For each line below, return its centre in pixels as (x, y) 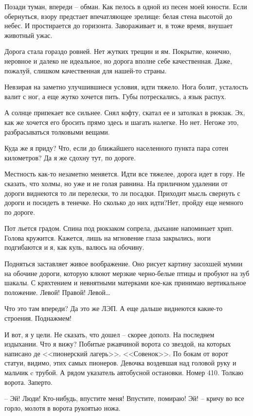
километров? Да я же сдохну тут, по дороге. (70, 157)
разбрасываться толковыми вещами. (57, 131)
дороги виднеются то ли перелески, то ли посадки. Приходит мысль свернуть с (122, 193)
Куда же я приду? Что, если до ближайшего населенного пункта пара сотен (116, 148)
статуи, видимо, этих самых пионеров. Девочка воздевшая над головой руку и (120, 363)
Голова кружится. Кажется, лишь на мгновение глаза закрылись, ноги (108, 237)
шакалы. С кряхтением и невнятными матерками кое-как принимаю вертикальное (125, 283)
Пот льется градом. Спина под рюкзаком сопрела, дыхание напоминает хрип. (119, 228)
